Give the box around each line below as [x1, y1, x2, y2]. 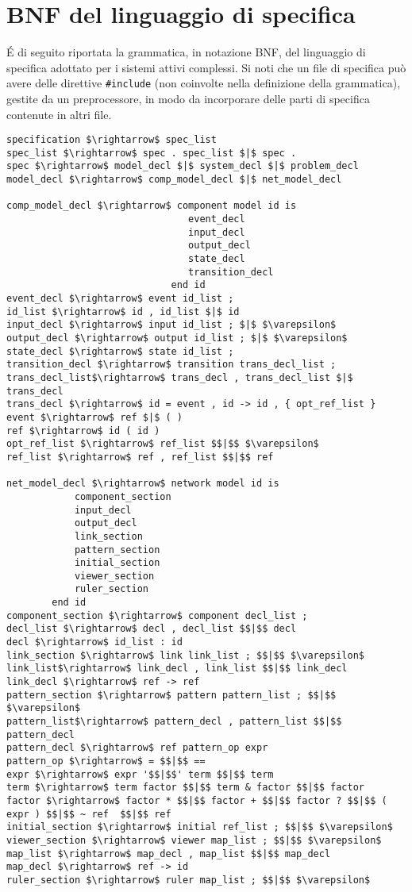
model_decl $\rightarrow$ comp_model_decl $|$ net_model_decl [6, 174, 342, 186]
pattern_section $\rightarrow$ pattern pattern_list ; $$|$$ [6, 689, 337, 701]
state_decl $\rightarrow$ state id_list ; [6, 345, 234, 357]
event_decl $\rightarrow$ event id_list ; [6, 293, 234, 305]
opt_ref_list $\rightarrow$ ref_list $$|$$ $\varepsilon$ [6, 438, 319, 450]
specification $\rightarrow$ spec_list [6, 134, 217, 146]
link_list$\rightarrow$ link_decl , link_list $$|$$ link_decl [6, 663, 348, 675]
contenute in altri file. [6, 106, 112, 122]
